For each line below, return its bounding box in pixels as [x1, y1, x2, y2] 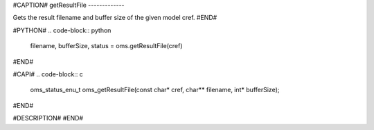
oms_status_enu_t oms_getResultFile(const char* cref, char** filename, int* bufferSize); [30, 86, 280, 94]
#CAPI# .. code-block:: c [12, 69, 83, 78]
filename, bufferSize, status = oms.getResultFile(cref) [30, 42, 183, 50]
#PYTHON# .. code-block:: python [12, 26, 112, 34]
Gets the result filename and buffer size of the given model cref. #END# [12, 14, 217, 22]
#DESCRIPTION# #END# [12, 114, 83, 122]
